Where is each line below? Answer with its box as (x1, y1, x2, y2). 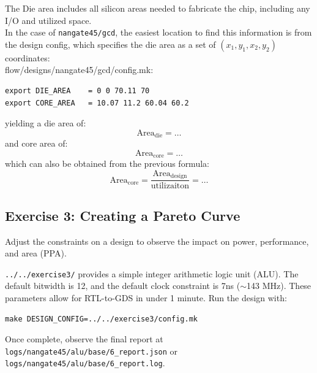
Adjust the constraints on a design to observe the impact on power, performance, (5, 234, 309, 247)
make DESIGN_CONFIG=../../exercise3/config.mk (5, 314, 198, 323)
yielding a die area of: (5, 117, 86, 129)
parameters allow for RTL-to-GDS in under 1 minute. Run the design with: (5, 291, 287, 304)
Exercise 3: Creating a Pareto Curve (5, 206, 241, 225)
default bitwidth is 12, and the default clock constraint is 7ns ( (5, 279, 241, 292)
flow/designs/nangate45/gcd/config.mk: (5, 63, 154, 76)
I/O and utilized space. (5, 13, 92, 26)
